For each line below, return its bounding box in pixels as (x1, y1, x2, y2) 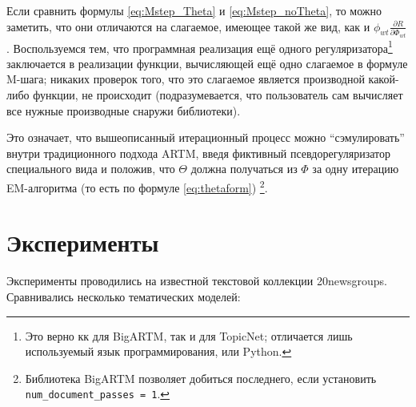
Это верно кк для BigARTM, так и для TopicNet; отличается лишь (25, 327, 353, 344)
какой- (368, 71, 399, 87)
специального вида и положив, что (6, 160, 175, 177)
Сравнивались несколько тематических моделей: (6, 288, 241, 304)
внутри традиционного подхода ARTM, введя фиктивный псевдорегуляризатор (6, 144, 391, 161)
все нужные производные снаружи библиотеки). (6, 102, 241, 119)
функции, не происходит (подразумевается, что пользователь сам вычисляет (33, 86, 403, 103)
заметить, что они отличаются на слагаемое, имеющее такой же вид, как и (6, 18, 370, 34)
